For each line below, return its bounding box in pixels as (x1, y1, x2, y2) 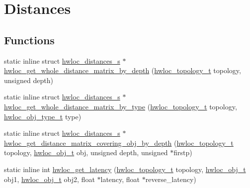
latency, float (100, 174, 140, 184)
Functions (4, 32, 55, 47)
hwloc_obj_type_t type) (4, 111, 82, 121)
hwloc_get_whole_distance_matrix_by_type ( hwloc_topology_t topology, (4, 101, 237, 111)
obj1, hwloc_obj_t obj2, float (4, 174, 95, 184)
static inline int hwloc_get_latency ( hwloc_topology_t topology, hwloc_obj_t (4, 164, 246, 174)
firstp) (173, 147, 192, 158)
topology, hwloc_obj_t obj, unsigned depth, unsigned (4, 147, 168, 158)
